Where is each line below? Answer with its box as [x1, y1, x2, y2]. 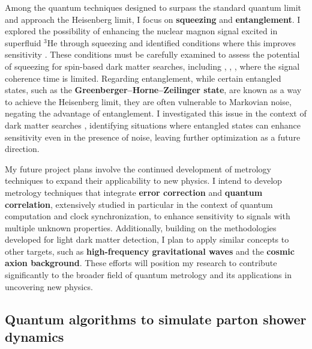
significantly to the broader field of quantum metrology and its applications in [5, 269, 292, 281]
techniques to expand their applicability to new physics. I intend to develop [5, 174, 282, 187]
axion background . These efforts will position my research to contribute [5, 256, 277, 269]
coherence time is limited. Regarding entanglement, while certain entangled [5, 71, 281, 84]
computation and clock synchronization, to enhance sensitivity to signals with [5, 210, 290, 222]
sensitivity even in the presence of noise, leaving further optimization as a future [5, 130, 301, 143]
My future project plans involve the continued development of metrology [5, 162, 271, 175]
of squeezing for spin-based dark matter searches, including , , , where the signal [5, 59, 300, 72]
